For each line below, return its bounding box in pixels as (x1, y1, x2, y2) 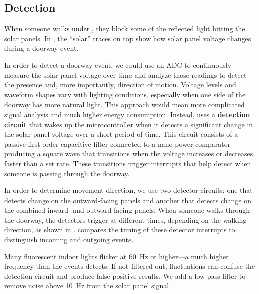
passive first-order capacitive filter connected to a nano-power (4, 138, 193, 149)
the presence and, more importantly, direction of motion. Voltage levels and (4, 79, 236, 90)
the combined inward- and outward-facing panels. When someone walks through (4, 205, 250, 215)
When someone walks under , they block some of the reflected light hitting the (4, 23, 245, 34)
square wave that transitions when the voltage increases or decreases (43, 148, 253, 159)
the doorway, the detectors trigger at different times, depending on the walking (4, 214, 247, 225)
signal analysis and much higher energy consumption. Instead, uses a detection (4, 109, 250, 119)
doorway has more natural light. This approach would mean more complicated (4, 99, 245, 110)
